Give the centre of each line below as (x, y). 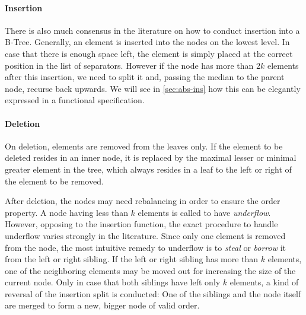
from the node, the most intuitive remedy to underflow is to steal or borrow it (145, 247)
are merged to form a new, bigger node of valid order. (102, 305)
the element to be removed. (54, 181)
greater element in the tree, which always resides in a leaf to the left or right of (148, 169)
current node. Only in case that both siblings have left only (113, 282)
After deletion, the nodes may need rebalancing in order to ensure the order (143, 201)
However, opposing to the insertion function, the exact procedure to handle (141, 224)
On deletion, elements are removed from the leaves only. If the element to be (144, 146)
